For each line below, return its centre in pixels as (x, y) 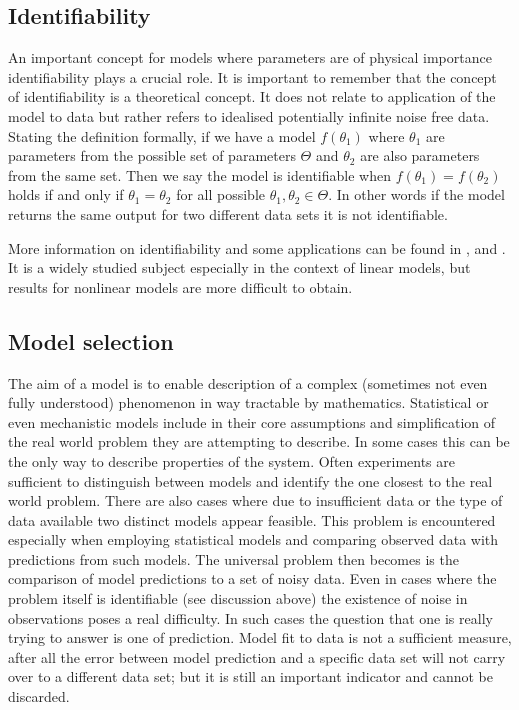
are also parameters (420, 155)
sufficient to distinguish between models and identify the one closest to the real (250, 480)
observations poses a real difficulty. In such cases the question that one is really (250, 617)
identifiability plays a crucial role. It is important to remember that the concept (252, 76)
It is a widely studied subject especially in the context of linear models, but (239, 267)
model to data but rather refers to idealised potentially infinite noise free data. (249, 115)
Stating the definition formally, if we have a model (162, 135)
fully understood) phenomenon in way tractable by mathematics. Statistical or (248, 402)
